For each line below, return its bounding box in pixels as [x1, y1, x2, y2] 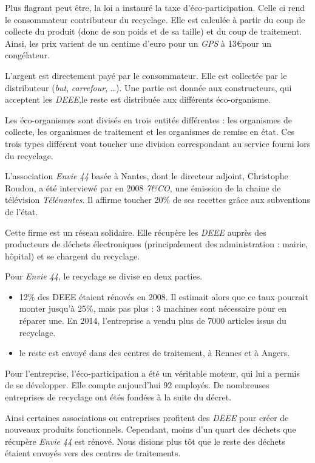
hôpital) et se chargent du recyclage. [5, 249, 140, 262]
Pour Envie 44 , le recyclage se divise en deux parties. [5, 270, 203, 283]
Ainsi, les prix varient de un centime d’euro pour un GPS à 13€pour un [5, 36, 272, 49]
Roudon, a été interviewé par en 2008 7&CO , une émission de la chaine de [5, 181, 281, 194]
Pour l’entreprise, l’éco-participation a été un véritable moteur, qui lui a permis [5, 366, 300, 379]
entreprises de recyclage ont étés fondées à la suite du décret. [5, 391, 232, 403]
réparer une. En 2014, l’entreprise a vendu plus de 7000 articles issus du [19, 314, 286, 327]
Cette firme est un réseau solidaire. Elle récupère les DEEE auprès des [5, 225, 266, 238]
